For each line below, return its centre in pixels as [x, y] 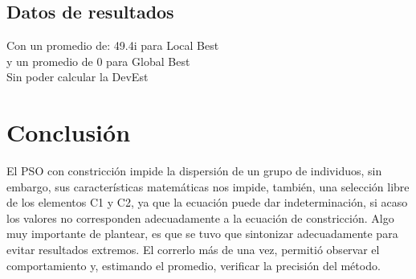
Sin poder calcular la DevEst [77, 77]
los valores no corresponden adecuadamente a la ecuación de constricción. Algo [200, 217]
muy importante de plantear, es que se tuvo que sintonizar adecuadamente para [202, 234]
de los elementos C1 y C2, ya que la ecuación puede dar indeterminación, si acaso [207, 202]
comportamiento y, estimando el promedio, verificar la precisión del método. [194, 265]
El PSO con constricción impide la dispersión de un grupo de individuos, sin [194, 171]
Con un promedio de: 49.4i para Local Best [113, 45]
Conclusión [69, 132]
